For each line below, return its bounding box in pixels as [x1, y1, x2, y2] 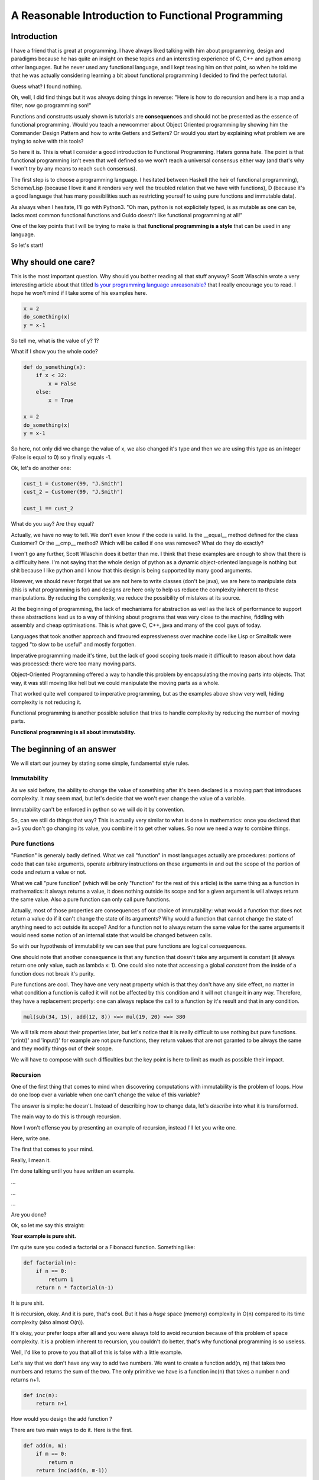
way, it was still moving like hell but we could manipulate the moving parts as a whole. [11, 679, 220, 686]
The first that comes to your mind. [11, 1146, 94, 1153]
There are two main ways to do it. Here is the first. [11, 1426, 133, 1433]
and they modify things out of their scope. [11, 1045, 113, 1052]
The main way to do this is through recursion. [11, 1113, 121, 1120]
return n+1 [35, 1400, 67, 1407]
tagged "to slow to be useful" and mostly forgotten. [11, 641, 136, 648]
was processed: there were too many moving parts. [11, 660, 136, 667]
